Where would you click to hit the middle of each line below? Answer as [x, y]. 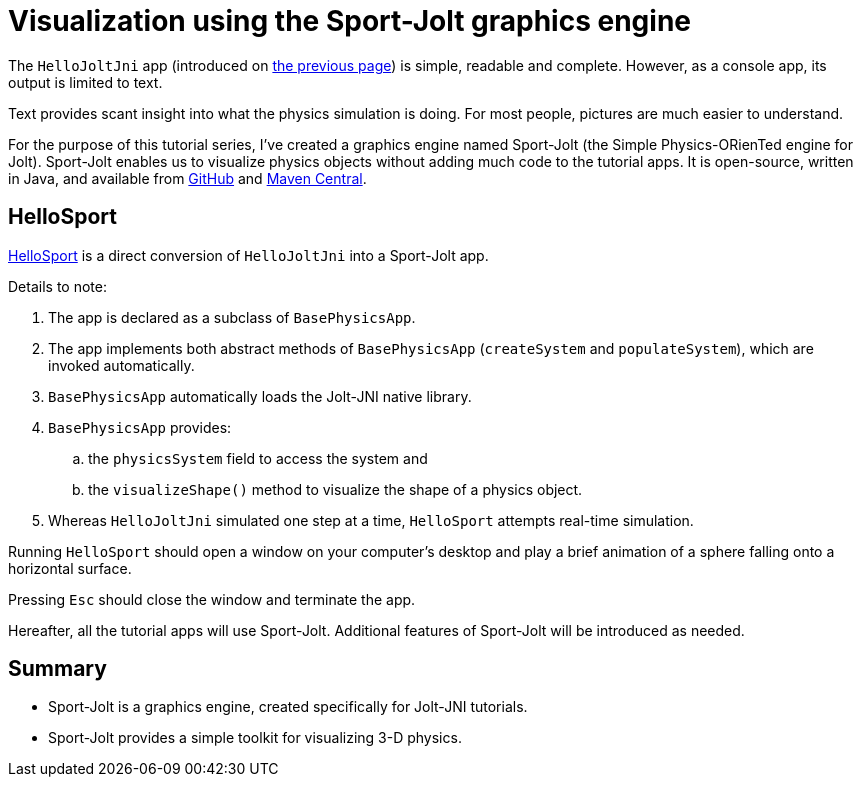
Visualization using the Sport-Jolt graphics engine [349, 21]
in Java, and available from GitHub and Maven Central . [187, 178]
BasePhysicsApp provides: [140, 427]
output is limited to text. [85, 82]
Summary [57, 669]
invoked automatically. [121, 365]
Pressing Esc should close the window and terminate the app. [212, 599]
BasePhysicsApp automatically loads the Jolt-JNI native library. [260, 396]
